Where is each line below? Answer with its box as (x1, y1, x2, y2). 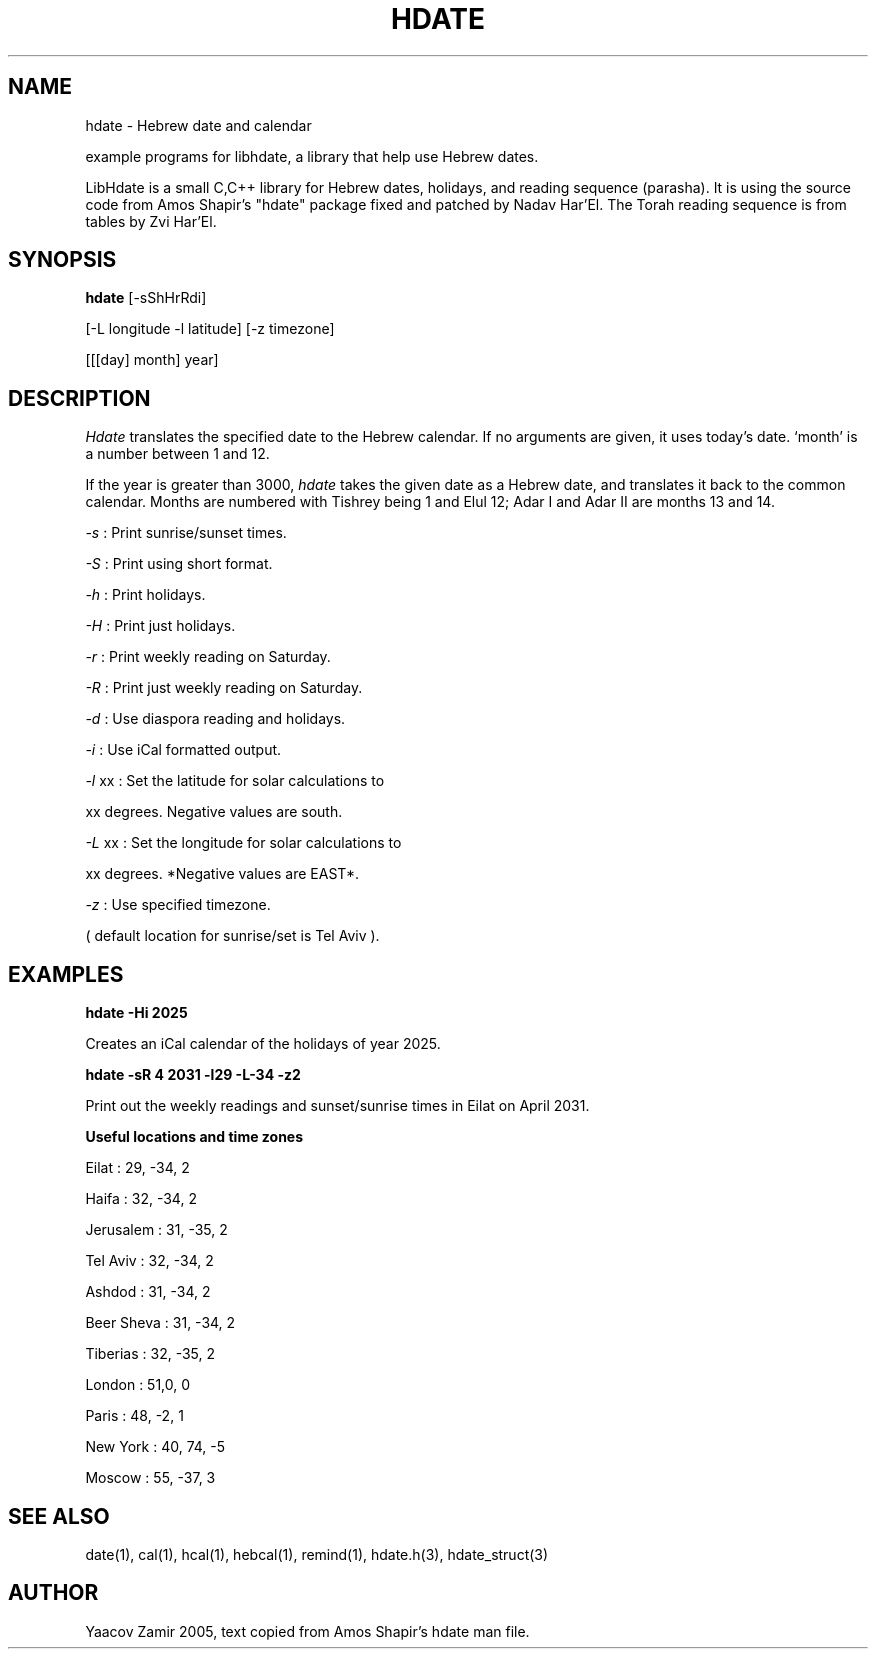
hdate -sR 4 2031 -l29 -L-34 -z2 (85, 1066, 301, 1084)
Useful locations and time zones (85, 1128, 304, 1146)
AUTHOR (8, 1580, 99, 1606)
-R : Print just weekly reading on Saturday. (85, 679, 363, 697)
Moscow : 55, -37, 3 (85, 1469, 216, 1487)
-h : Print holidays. (85, 586, 206, 604)
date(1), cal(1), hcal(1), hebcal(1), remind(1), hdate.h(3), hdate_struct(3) (85, 1545, 549, 1563)
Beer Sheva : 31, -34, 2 (85, 1314, 236, 1332)
